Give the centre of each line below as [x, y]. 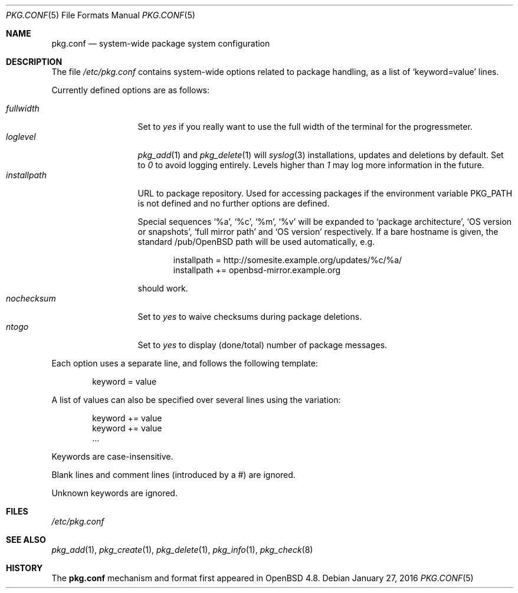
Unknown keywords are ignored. [114, 493]
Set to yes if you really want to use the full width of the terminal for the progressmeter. [305, 127]
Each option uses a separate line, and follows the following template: [185, 363]
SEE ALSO [26, 540]
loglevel [21, 137]
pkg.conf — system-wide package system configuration [161, 43]
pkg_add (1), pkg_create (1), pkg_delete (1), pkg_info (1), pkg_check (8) [182, 550]
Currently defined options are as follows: [131, 90]
